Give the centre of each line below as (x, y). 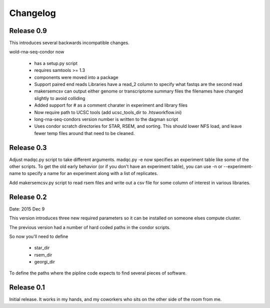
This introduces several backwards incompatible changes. (69, 43)
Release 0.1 (27, 287)
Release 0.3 (28, 147)
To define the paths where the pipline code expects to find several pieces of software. (98, 273)
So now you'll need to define (39, 236)
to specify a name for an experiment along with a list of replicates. (90, 173)
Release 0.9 (28, 31)
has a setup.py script (56, 63)
